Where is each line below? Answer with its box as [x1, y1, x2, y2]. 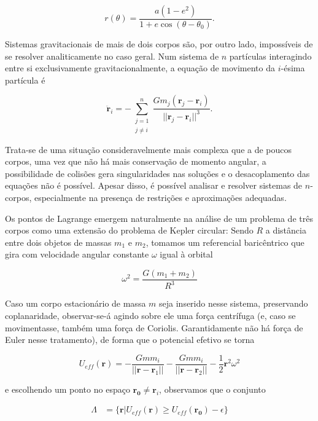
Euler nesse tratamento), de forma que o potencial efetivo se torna [5, 333, 255, 346]
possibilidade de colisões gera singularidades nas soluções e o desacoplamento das [5, 167, 310, 179]
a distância [265, 224, 306, 237]
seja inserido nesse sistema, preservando [159, 297, 308, 310]
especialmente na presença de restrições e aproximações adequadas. [34, 191, 287, 203]
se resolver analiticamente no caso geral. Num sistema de [5, 49, 219, 62]
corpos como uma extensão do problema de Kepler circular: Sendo [5, 224, 254, 237]
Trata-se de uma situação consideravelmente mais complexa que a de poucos [5, 143, 292, 155]
